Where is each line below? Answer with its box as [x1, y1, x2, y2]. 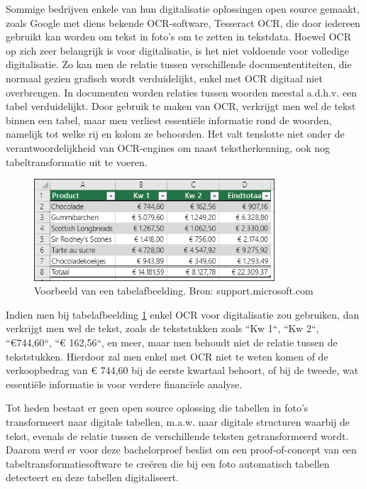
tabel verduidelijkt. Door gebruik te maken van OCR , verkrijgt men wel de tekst [6, 99, 356, 114]
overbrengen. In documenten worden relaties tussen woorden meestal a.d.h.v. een [6, 84, 357, 99]
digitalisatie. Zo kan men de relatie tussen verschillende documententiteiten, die [6, 57, 352, 72]
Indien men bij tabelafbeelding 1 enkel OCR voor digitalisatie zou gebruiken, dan [6, 307, 360, 322]
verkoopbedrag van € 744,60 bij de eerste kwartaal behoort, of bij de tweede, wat [6, 363, 359, 378]
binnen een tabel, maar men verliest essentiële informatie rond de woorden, [6, 112, 332, 127]
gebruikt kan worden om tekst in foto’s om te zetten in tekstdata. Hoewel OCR [6, 29, 351, 44]
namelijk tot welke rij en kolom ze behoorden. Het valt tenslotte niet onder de [6, 126, 345, 141]
